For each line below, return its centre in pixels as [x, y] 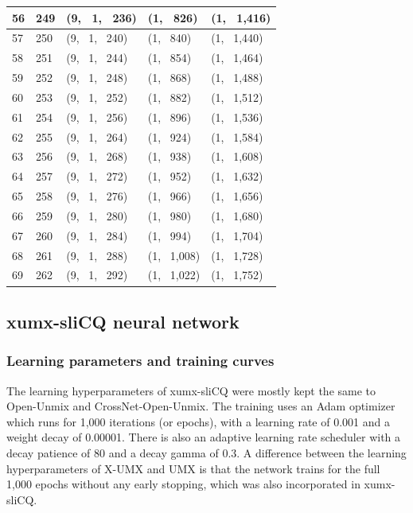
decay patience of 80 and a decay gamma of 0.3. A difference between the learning [206, 452]
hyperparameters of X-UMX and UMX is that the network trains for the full [193, 468]
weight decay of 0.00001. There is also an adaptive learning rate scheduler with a [204, 437]
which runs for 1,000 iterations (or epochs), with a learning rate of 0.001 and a [198, 421]
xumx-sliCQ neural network [123, 321]
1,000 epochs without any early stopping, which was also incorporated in [183, 484]
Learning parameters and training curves [140, 361]
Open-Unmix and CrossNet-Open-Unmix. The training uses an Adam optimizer [201, 406]
